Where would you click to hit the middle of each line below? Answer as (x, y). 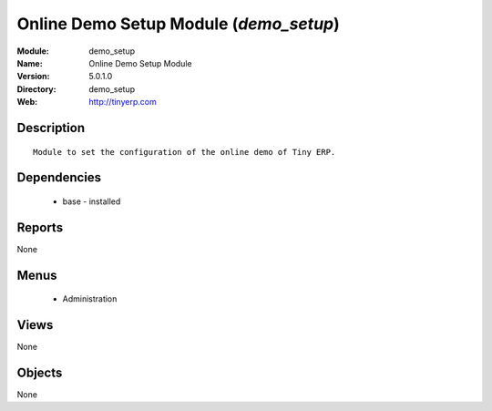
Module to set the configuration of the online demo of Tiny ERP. (184, 152)
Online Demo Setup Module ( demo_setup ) (179, 24)
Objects (40, 372)
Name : (30, 63)
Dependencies (59, 178)
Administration (90, 299)
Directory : (36, 89)
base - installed (92, 201)
